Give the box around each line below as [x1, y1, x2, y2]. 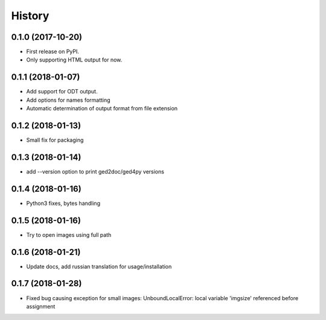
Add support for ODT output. [26, 88, 98, 95]
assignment [26, 303, 56, 310]
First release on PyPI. [26, 48, 80, 55]
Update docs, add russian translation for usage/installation [26, 263, 172, 270]
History [11, 9, 50, 22]
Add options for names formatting [26, 96, 111, 104]
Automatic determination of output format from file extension [26, 105, 178, 112]
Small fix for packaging [26, 136, 84, 144]
